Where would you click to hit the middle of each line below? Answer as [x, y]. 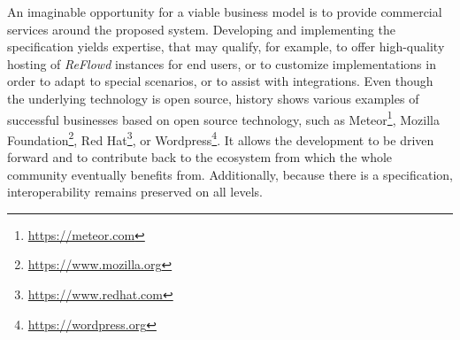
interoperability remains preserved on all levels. [135, 192]
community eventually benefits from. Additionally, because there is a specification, [230, 174]
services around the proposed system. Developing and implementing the [201, 29]
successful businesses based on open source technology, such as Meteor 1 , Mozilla [223, 118]
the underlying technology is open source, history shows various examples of [213, 98]
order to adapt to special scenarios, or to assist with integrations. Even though [220, 81]
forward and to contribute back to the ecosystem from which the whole [200, 157]
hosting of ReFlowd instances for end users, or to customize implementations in [222, 63]
